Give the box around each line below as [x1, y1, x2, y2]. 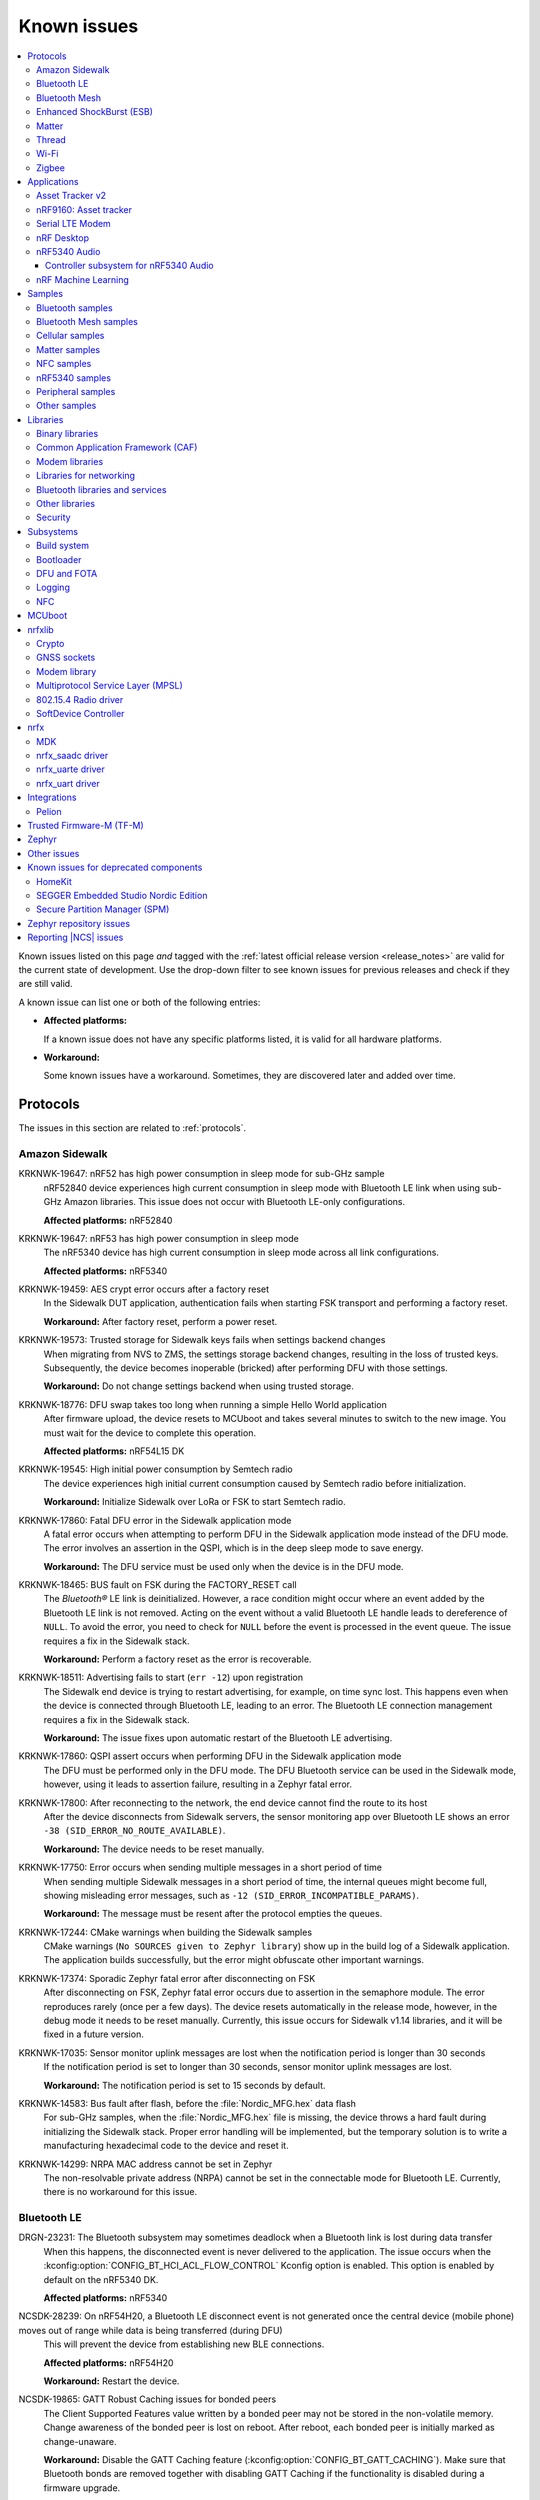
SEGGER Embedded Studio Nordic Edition [36, 889, 208, 901]
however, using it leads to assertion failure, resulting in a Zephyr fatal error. [43, 1778, 353, 1790]
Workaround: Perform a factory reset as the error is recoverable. [43, 1653, 312, 1665]
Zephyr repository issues [27, 917, 130, 929]
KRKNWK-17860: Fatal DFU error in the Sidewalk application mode [18, 1514, 292, 1526]
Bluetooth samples [36, 301, 114, 314]
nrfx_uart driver [36, 777, 100, 789]
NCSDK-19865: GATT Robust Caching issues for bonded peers [18, 2393, 277, 2405]
